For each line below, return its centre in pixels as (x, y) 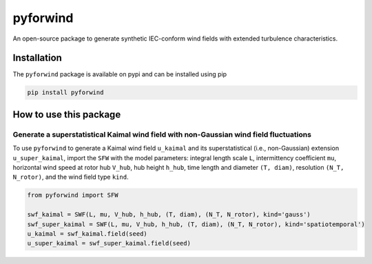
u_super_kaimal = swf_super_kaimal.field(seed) (109, 243)
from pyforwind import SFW (73, 195)
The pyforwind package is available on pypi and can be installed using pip (120, 74)
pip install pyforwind (65, 92)
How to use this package (67, 114)
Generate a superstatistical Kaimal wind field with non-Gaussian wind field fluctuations (162, 134)
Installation (37, 58)
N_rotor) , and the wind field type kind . (71, 177)
